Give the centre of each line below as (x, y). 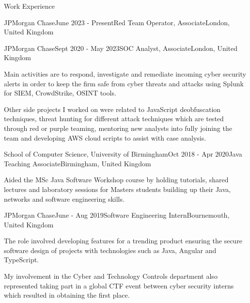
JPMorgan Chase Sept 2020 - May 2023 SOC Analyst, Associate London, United (121, 48)
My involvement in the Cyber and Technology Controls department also (111, 276)
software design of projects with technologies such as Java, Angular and (110, 250)
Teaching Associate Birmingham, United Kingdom (78, 163)
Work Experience (29, 6)
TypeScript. (22, 260)
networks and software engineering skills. (64, 199)
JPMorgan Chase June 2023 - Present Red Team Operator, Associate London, (117, 22)
